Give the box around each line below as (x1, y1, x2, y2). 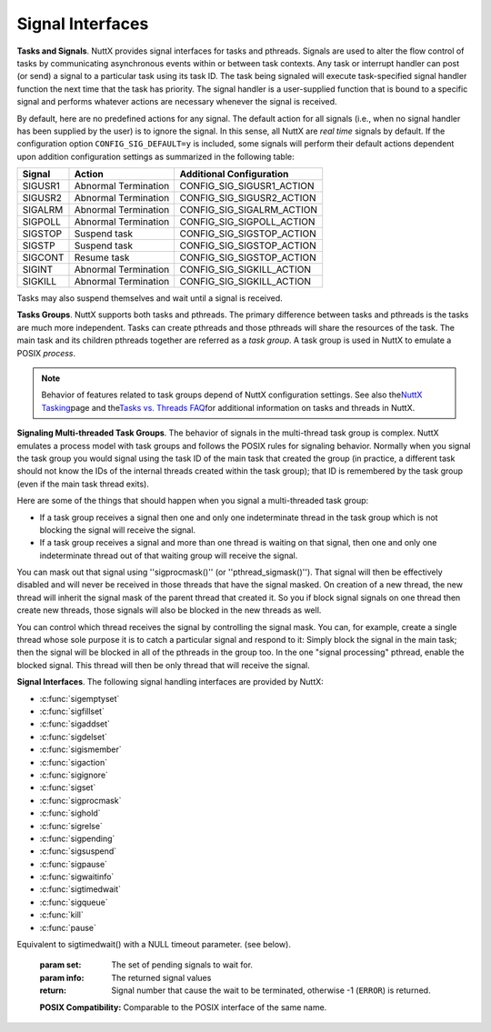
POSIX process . (16, 347, 76, 358)
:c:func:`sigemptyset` (39, 693, 120, 704)
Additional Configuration (179, 168, 289, 181)
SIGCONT (22, 251, 65, 264)
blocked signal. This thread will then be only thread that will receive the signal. (16, 659, 310, 670)
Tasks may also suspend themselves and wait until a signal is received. (16, 293, 284, 304)
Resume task (74, 251, 130, 264)
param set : (39, 959, 82, 970)
